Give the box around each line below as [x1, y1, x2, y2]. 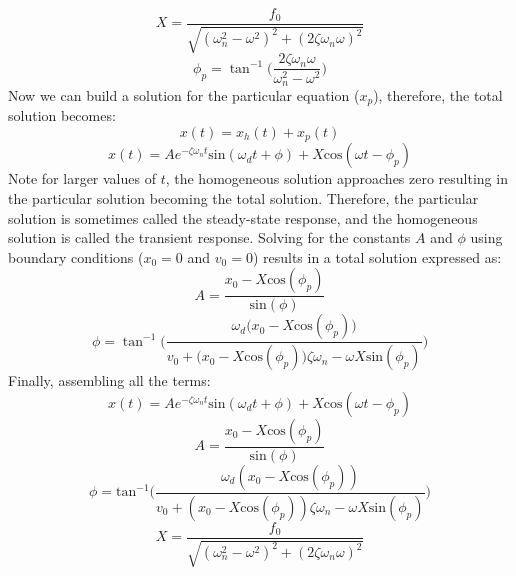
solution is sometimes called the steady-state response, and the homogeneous [8, 207, 478, 228]
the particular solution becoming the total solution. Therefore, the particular [8, 188, 479, 209]
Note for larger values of [8, 168, 156, 189]
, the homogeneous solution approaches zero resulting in [165, 168, 508, 189]
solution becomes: [8, 105, 116, 126]
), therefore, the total [373, 84, 503, 105]
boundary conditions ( [8, 246, 144, 267]
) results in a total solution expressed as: [252, 246, 502, 267]
